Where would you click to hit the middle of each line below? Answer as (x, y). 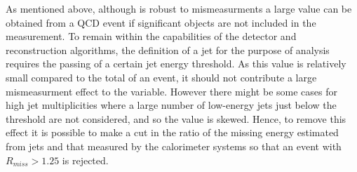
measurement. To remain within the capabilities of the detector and (151, 36)
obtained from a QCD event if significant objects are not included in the (161, 22)
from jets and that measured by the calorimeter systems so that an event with (174, 146)
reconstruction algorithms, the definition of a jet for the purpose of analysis (168, 49)
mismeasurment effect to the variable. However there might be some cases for (171, 91)
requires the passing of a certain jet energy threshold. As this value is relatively (176, 64)
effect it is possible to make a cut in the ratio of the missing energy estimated (172, 132)
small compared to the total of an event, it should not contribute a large (161, 77)
